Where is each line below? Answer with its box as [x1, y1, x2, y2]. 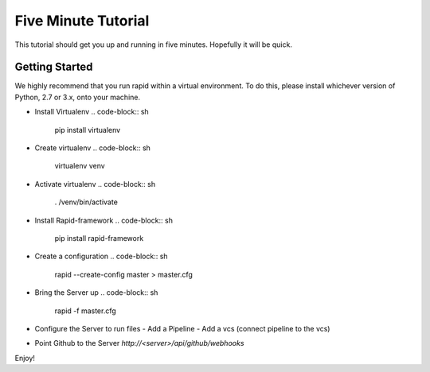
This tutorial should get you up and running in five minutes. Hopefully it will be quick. [14, 40, 292, 49]
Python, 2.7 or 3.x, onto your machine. [14, 92, 141, 102]
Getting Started [14, 60, 93, 74]
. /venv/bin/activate [54, 197, 119, 207]
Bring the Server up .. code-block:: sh [34, 288, 158, 297]
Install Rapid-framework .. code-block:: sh [34, 215, 173, 225]
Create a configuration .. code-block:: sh [34, 251, 168, 262]
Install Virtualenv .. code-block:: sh [34, 107, 149, 117]
